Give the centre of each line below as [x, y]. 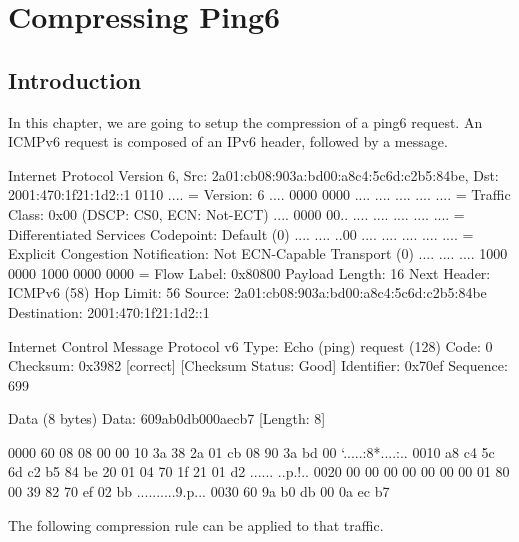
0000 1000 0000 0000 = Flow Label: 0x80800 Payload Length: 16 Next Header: [249, 272]
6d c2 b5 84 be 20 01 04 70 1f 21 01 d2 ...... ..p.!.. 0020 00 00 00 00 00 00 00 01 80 [259, 471]
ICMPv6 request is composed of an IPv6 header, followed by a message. [228, 141]
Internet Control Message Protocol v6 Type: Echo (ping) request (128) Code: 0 [250, 345]
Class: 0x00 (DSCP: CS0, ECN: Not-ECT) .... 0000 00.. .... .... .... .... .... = [236, 213]
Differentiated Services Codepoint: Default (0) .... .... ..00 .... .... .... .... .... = [241, 233]
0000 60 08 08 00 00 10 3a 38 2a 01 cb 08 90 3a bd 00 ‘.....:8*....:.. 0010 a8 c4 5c [251, 451]
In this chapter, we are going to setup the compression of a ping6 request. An [245, 121]
